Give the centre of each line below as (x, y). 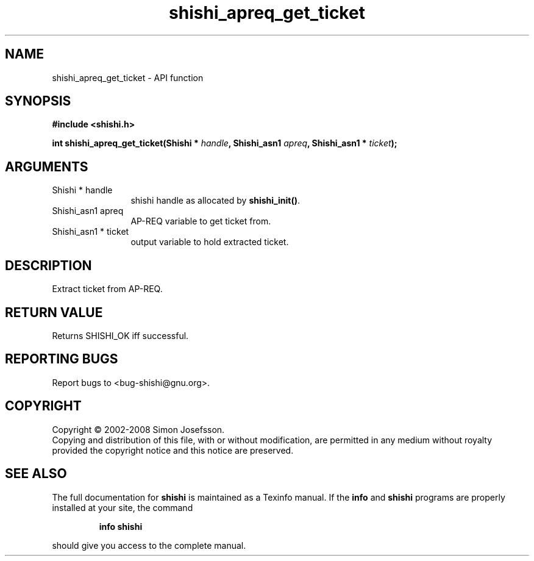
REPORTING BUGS (62, 359)
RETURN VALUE (54, 312)
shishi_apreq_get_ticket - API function (128, 77)
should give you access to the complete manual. (149, 545)
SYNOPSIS (38, 101)
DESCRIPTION (48, 265)
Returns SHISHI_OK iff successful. (120, 335)
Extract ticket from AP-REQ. (107, 289)
